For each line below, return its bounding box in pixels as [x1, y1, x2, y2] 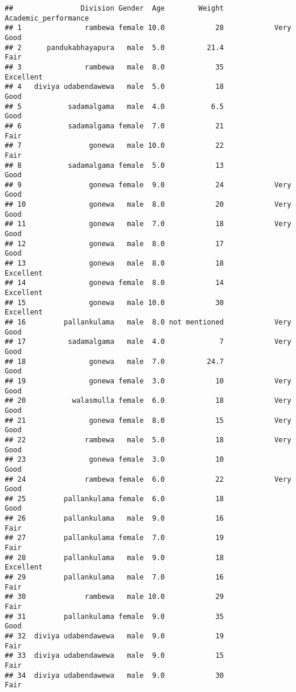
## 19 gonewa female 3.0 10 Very [5, 376, 291, 385]
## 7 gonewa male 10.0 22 [5, 141, 224, 150]
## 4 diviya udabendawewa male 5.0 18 [5, 82, 224, 91]
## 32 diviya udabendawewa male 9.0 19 [5, 632, 224, 640]
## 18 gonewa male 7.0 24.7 [5, 357, 224, 366]
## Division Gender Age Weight [5, 4, 224, 12]
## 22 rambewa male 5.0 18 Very [5, 435, 291, 444]
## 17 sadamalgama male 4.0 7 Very [5, 337, 291, 346]
